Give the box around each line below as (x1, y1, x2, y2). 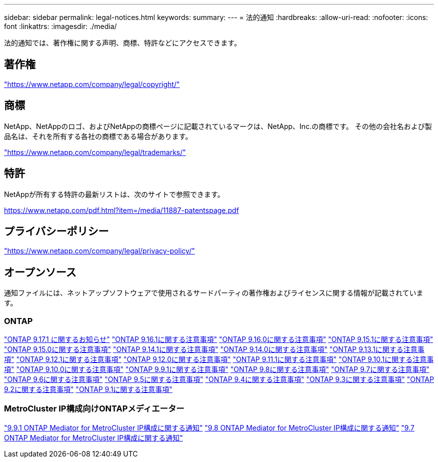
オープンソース (4, 265, 76, 278)
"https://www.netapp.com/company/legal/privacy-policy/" (4, 246, 195, 255)
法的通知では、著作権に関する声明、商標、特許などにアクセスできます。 (4, 38, 241, 47)
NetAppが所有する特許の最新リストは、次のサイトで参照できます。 (4, 189, 224, 198)
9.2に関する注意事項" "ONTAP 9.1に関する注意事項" (4, 384, 172, 393)
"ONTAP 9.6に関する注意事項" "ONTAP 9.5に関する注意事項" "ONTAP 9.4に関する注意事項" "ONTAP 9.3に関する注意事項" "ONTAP (4, 374, 434, 383)
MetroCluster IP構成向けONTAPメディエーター (4, 403, 184, 414)
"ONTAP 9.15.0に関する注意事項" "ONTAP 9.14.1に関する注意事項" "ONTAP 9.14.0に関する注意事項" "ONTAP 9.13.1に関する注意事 (4, 344, 424, 353)
